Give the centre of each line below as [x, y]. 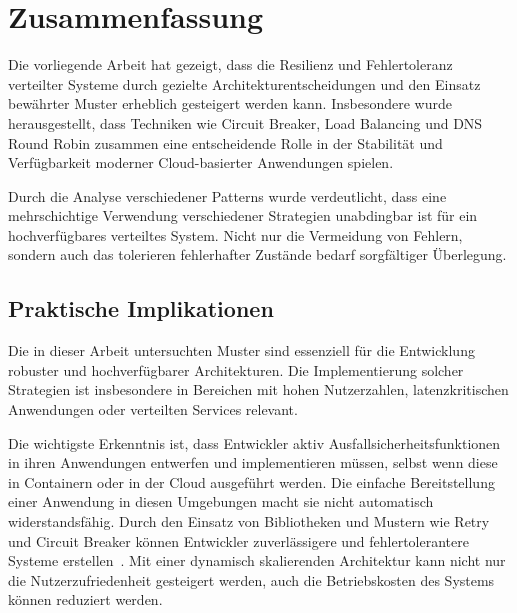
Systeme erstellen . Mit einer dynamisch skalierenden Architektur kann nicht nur [257, 560]
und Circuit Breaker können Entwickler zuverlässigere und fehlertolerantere [238, 540]
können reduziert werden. [85, 599]
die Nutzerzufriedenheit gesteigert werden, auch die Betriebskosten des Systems [251, 579]
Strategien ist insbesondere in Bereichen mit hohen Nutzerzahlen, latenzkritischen [258, 389]
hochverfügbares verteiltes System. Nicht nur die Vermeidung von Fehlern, [235, 234]
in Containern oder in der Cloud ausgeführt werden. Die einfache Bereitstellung [251, 481]
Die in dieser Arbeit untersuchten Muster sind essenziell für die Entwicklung [241, 350]
